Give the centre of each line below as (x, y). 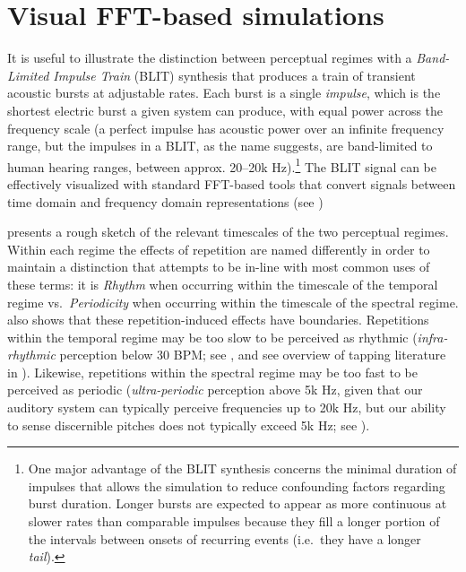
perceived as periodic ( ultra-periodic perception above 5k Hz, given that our (215, 390)
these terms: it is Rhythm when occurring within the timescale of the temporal (223, 284)
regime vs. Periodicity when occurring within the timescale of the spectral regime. (233, 302)
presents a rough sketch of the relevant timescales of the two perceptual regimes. (228, 232)
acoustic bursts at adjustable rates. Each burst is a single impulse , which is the (224, 93)
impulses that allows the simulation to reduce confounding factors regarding (237, 485)
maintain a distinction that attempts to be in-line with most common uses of (219, 267)
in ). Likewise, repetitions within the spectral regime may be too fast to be (212, 372)
